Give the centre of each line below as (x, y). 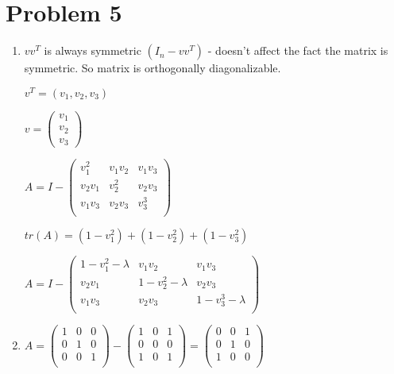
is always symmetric (93, 50)
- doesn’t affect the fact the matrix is (298, 50)
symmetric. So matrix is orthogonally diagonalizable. (153, 68)
